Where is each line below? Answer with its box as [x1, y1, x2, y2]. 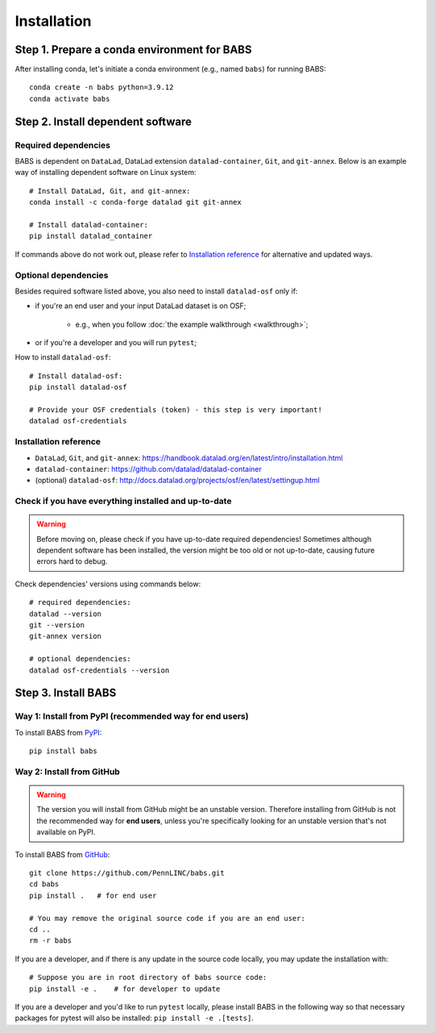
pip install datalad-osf [29, 383, 127, 392]
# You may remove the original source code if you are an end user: [29, 914, 305, 923]
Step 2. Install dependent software [14, 115, 193, 128]
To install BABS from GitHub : [14, 849, 110, 859]
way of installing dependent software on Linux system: [14, 168, 197, 177]
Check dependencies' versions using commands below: [14, 579, 201, 589]
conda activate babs [29, 94, 110, 103]
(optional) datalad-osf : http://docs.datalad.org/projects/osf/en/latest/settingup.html [35, 476, 320, 485]
